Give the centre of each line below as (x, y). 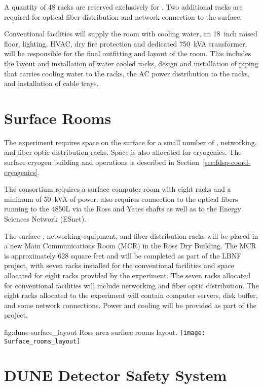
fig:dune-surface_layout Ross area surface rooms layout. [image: (105, 332)
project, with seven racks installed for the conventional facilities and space (119, 265)
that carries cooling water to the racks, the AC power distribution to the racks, (127, 73)
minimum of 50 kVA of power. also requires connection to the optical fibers (121, 199)
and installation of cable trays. (51, 83)
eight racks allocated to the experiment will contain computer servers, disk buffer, (131, 295)
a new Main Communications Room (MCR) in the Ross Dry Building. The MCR (130, 246)
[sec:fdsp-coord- (227, 162)
